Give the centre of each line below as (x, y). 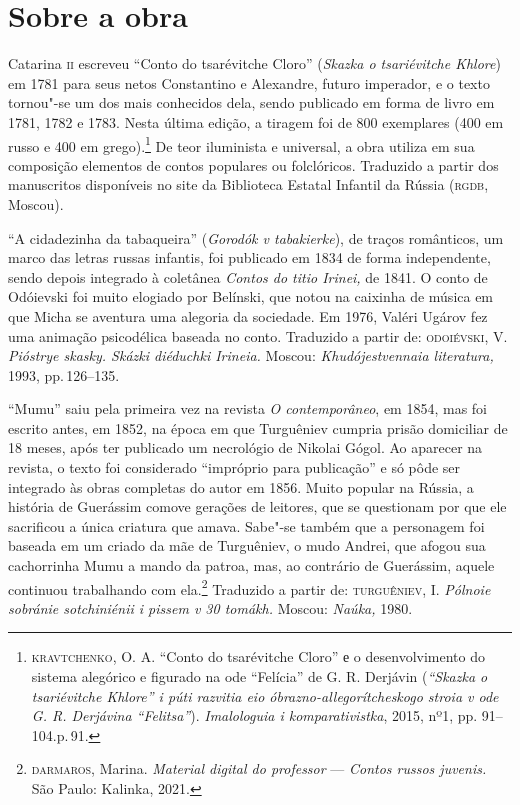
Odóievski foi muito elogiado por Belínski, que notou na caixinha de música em (251, 296)
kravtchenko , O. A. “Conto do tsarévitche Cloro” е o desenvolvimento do (258, 656)
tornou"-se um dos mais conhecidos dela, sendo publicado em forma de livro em (251, 102)
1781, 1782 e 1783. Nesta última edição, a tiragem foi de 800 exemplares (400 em (256, 121)
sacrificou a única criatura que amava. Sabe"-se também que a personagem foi (246, 525)
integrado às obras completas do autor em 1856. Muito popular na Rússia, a (241, 486)
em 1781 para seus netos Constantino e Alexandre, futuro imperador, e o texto (249, 82)
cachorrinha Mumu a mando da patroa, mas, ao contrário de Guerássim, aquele (251, 565)
